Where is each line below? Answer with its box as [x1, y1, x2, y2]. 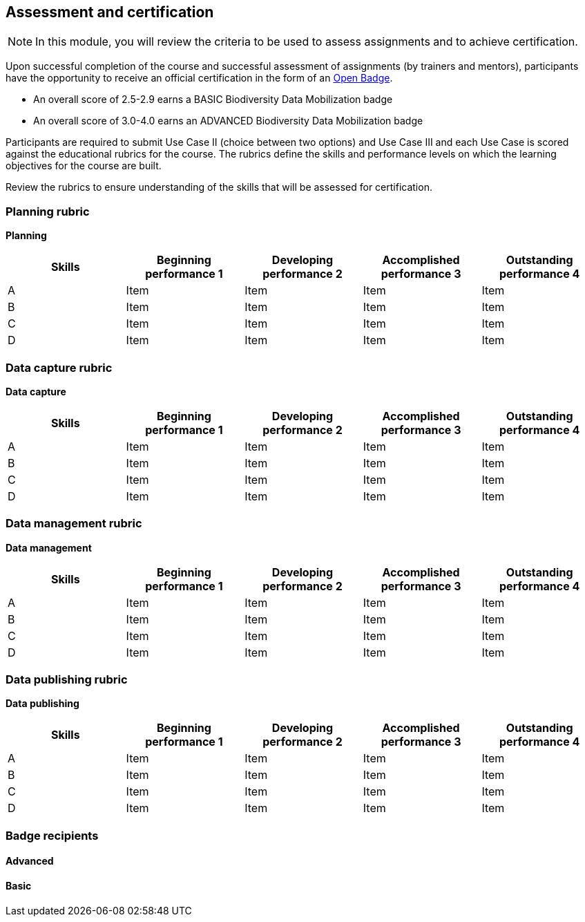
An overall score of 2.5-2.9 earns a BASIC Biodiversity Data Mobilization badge [33, 93, 393, 106]
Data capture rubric [6, 360, 113, 375]
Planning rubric [6, 204, 90, 218]
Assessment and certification [6, 3, 214, 21]
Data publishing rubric [6, 672, 128, 687]
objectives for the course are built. [6, 160, 162, 172]
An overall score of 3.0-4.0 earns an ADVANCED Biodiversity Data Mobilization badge [33, 115, 423, 127]
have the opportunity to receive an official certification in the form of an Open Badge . [6, 72, 393, 84]
